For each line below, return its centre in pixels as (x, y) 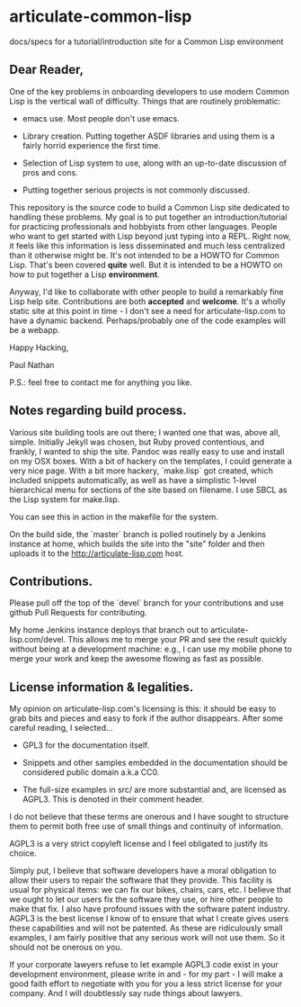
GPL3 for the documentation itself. (86, 745)
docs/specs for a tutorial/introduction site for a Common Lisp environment (146, 41)
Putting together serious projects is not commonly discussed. (136, 190)
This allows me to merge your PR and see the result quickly (177, 640)
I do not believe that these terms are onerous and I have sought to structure (149, 817)
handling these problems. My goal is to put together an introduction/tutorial (148, 217)
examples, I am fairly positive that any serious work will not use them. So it (147, 938)
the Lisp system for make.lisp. (65, 499)
